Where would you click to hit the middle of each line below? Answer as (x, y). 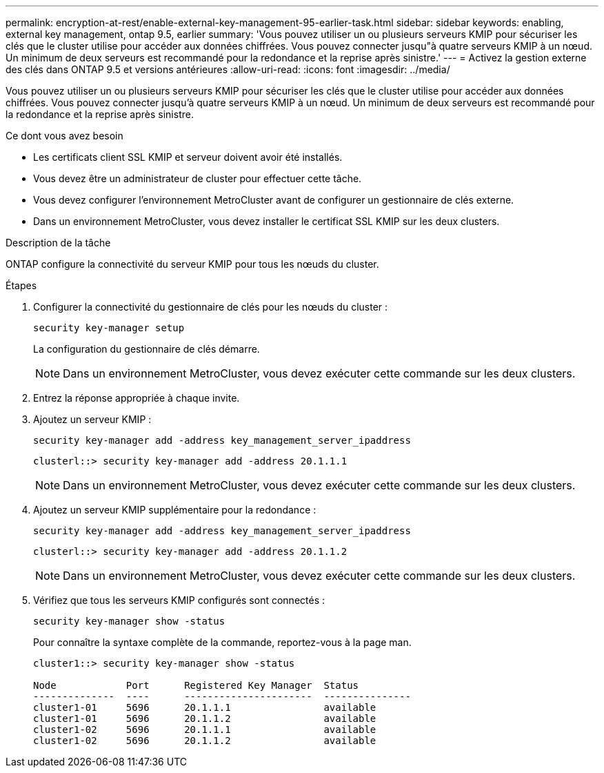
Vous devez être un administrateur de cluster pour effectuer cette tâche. (198, 178)
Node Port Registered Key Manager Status (196, 685)
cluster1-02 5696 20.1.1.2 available (205, 741)
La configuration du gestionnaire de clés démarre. (147, 349)
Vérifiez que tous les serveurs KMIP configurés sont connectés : (179, 600)
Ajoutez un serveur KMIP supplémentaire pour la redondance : (175, 510)
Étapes (21, 285)
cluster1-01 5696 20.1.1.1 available (205, 707)
